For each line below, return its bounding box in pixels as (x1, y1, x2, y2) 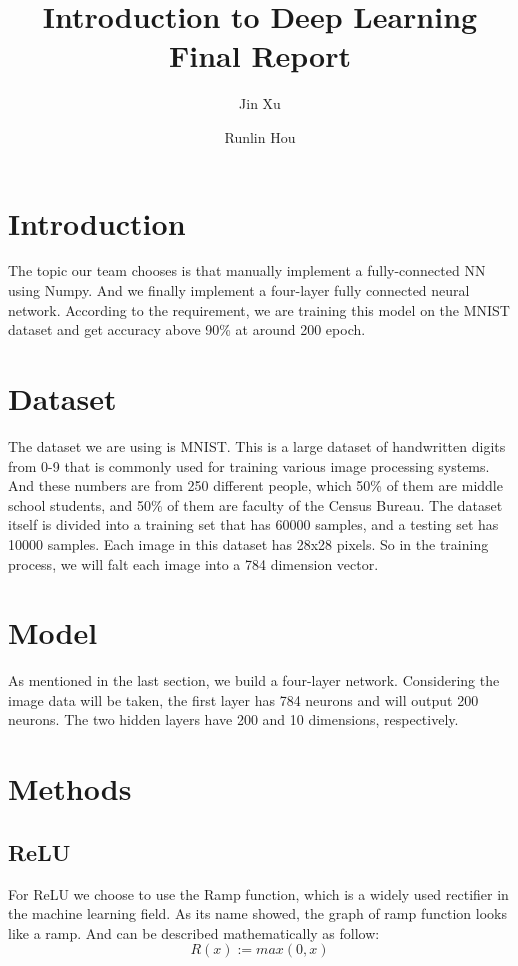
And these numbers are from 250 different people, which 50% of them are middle (8, 475, 503, 496)
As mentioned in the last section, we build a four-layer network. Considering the (8, 670, 500, 691)
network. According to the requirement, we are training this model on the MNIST (8, 299, 510, 320)
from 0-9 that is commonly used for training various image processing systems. (8, 455, 490, 476)
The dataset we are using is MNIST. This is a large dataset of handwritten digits (8, 435, 506, 456)
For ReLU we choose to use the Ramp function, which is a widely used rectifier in (8, 883, 509, 904)
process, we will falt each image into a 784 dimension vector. (8, 553, 379, 574)
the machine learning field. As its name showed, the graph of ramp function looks (8, 903, 507, 924)
